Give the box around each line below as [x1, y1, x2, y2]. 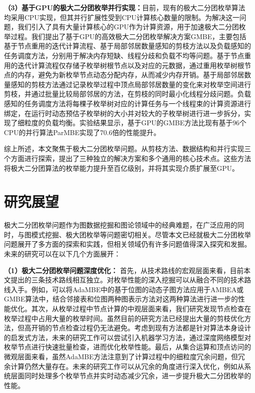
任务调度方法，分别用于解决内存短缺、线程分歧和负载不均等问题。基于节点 [4, 50, 244, 60]
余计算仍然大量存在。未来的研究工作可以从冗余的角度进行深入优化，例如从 [4, 361, 244, 371]
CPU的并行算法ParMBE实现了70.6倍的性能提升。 [4, 127, 160, 137]
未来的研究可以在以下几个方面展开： [4, 249, 121, 258]
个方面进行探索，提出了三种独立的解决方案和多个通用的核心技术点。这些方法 [4, 153, 251, 163]
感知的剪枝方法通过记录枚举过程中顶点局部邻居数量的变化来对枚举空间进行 [10, 79, 251, 89]
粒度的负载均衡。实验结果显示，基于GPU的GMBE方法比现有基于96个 [24, 117, 247, 128]
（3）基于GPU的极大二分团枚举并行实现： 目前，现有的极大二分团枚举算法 [4, 2, 246, 12]
